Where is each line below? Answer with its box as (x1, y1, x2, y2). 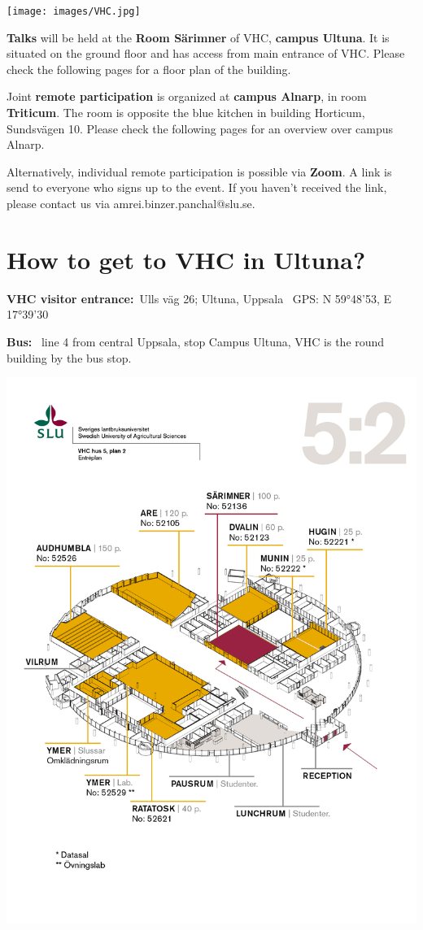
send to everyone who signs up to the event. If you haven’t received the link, (7, 179, 387, 196)
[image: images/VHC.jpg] (7, 6, 141, 17)
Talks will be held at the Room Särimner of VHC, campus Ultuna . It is (7, 28, 390, 46)
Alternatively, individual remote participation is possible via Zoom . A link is (7, 163, 392, 180)
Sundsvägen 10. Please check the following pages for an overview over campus (7, 120, 394, 137)
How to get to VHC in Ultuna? (7, 242, 366, 276)
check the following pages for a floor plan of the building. (7, 60, 291, 77)
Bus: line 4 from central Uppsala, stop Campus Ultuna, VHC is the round (7, 332, 385, 350)
